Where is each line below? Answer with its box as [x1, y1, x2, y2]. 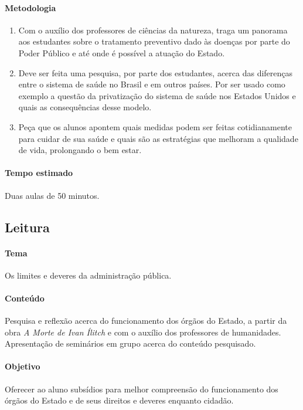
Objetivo [5, 360, 40, 372]
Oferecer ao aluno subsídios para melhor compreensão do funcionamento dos [5, 382, 278, 395]
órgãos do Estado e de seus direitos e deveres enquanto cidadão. [5, 394, 234, 406]
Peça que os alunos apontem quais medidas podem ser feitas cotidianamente [18, 120, 292, 133]
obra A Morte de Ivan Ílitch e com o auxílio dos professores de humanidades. [5, 326, 281, 338]
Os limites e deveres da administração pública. [5, 269, 172, 281]
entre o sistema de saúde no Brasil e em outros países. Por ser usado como [18, 78, 285, 90]
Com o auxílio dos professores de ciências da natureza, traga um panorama [18, 23, 288, 36]
